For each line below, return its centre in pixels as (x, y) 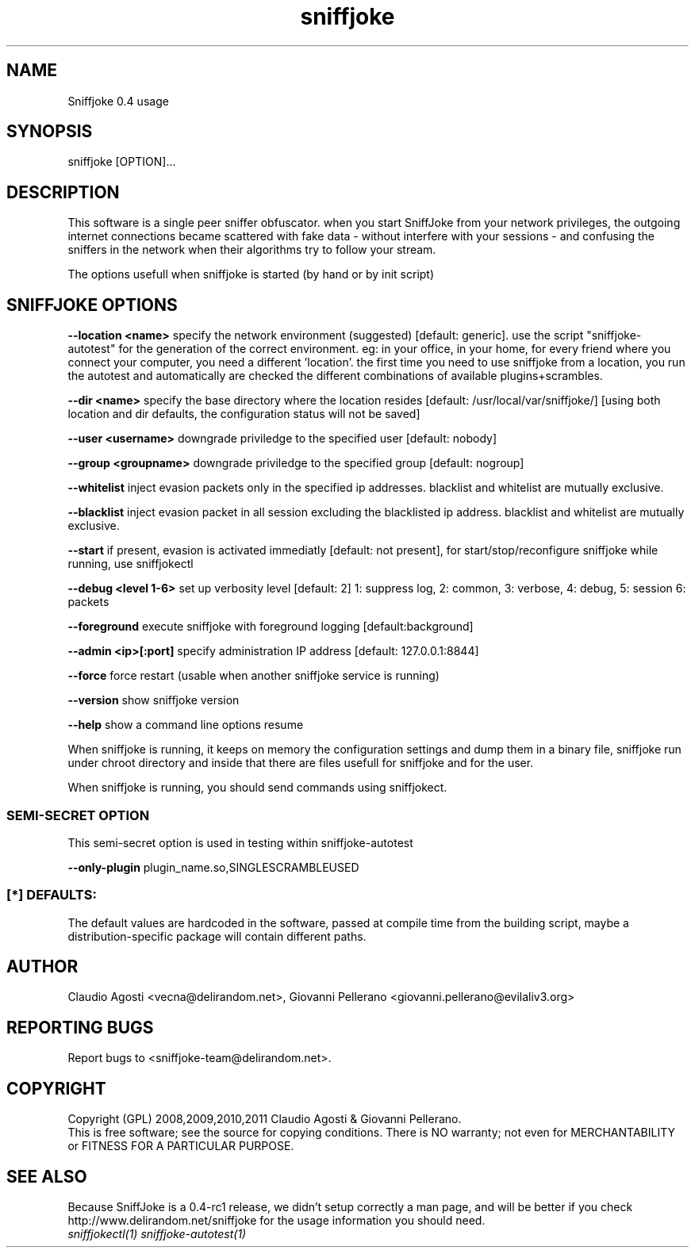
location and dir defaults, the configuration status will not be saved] (244, 414)
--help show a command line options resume (186, 725)
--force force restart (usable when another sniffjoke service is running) (253, 676)
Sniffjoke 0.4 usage (118, 101)
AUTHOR (42, 967)
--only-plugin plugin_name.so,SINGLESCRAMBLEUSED (213, 867)
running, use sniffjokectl (131, 564)
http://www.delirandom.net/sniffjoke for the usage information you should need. (276, 1220)
